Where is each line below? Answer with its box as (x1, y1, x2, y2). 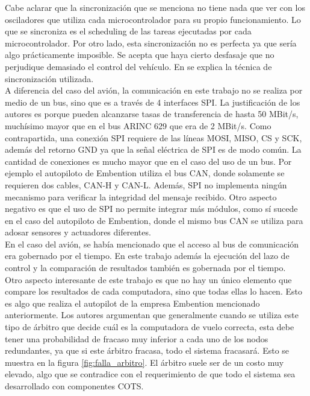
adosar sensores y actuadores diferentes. (5, 226, 151, 238)
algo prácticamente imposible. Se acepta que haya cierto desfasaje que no (5, 48, 274, 61)
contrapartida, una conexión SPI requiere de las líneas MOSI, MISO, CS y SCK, (5, 131, 302, 144)
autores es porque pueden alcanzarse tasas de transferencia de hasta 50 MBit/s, (5, 107, 299, 120)
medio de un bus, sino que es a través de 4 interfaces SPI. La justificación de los (5, 95, 300, 108)
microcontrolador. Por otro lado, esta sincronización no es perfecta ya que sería (5, 36, 297, 49)
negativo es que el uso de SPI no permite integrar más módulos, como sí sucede (5, 202, 298, 215)
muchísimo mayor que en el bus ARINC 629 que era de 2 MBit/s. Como (5, 119, 271, 132)
